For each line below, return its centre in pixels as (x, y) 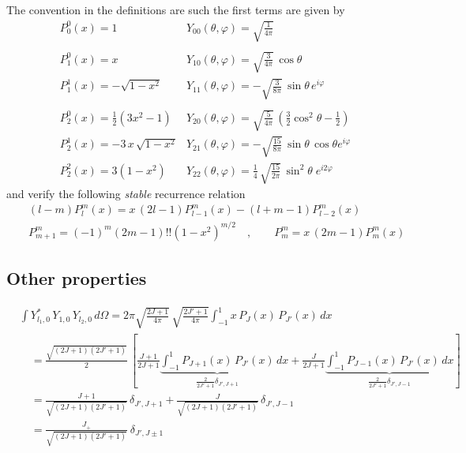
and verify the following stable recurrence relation (126, 194)
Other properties (77, 278)
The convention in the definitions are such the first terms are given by (176, 9)
